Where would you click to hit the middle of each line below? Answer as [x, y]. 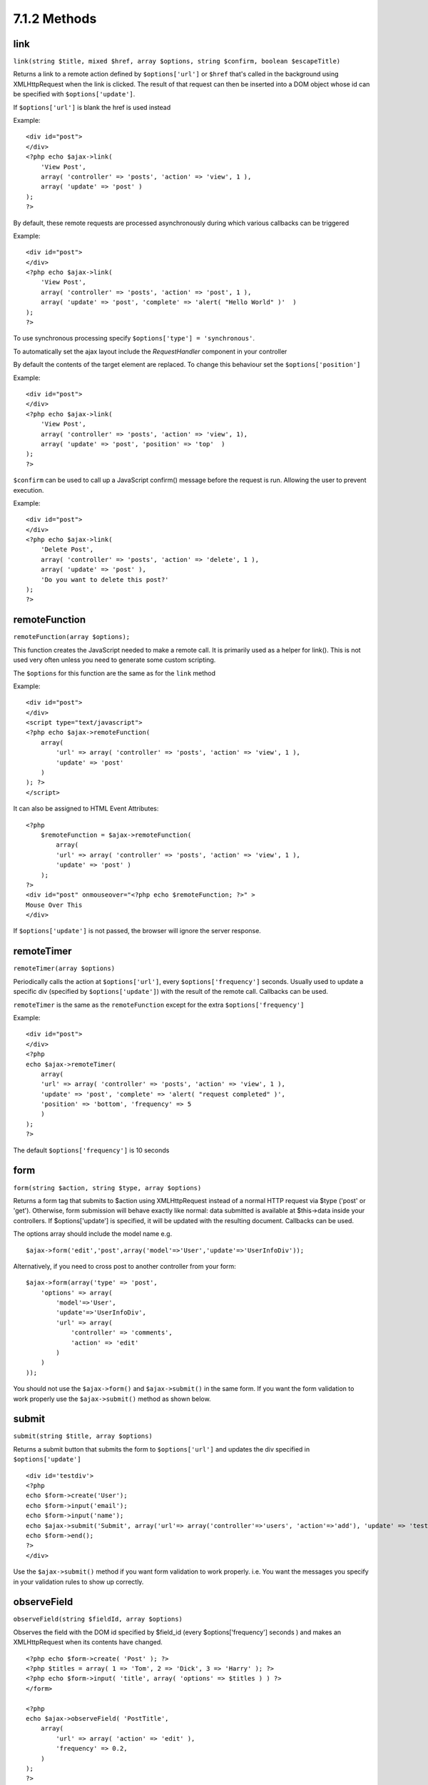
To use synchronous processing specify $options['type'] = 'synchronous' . [134, 338]
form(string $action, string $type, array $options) [107, 1188]
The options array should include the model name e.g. [93, 1234]
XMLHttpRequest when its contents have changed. [88, 1642]
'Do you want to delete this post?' [105, 579]
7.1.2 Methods [55, 19]
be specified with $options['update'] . [74, 94]
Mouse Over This [54, 905]
